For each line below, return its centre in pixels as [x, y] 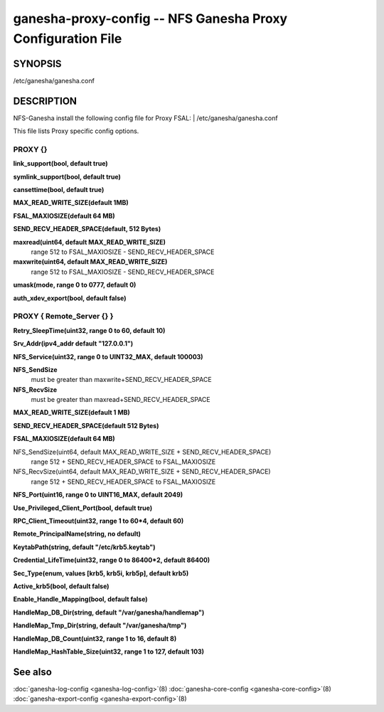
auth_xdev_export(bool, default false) [70, 298]
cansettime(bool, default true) [59, 190]
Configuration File [68, 38]
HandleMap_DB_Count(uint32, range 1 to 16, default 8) [95, 638]
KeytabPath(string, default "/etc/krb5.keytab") [84, 547]
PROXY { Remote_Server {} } [63, 317]
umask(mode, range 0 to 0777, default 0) [75, 285]
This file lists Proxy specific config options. [76, 131]
